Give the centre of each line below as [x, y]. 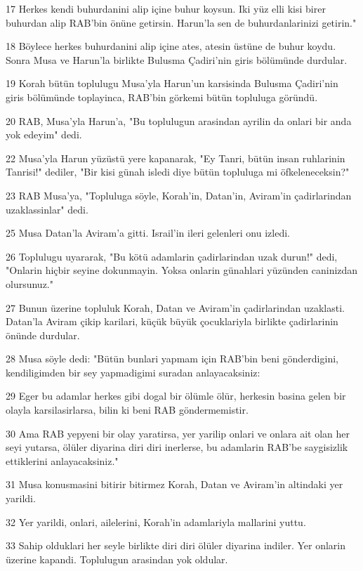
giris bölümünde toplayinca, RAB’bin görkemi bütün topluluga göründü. [162, 97]
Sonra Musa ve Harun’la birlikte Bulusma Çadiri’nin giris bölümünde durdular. [177, 59]
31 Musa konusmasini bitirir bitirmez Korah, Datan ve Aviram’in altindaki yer [174, 484]
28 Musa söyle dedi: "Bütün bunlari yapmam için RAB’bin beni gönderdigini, [172, 359]
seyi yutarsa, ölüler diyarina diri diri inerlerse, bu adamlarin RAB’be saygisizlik [177, 447]
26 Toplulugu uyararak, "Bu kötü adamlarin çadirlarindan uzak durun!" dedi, [172, 256]
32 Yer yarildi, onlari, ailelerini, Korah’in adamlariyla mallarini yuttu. [156, 521]
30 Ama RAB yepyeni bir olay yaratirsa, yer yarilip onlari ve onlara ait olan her [178, 433]
